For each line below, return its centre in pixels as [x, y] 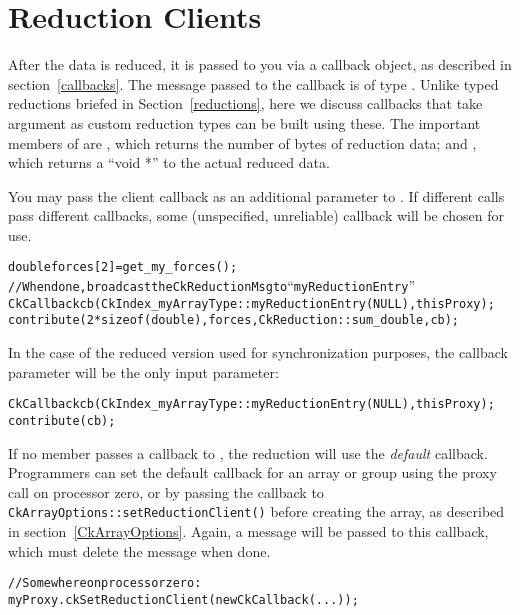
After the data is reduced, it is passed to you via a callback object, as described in [260, 64]
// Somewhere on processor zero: [105, 583]
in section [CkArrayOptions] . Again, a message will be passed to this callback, [248, 531]
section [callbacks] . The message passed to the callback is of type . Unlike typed [253, 83]
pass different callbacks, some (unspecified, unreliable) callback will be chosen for [256, 215]
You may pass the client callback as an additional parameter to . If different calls [256, 195]
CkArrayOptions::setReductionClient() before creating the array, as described [256, 511]
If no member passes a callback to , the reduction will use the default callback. [248, 452]
